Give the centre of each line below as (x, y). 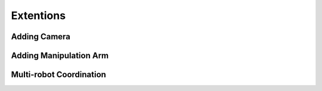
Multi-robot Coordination (59, 75)
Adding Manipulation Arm (60, 56)
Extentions (38, 15)
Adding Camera (41, 37)
